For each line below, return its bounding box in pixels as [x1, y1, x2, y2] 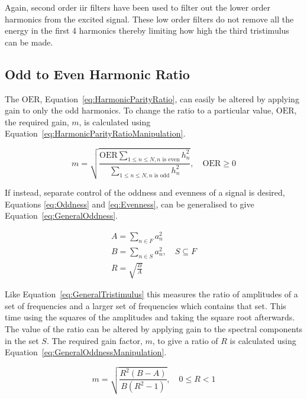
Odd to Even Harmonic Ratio [5, 64, 190, 83]
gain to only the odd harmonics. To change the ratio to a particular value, [5, 104, 274, 116]
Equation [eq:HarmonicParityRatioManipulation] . [5, 127, 186, 140]
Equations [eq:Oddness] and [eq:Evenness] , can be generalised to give [5, 197, 254, 210]
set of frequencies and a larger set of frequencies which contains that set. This [5, 299, 286, 312]
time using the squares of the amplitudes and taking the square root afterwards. [5, 311, 295, 323]
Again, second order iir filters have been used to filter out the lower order [5, 1, 270, 13]
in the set [5, 334, 39, 346]
